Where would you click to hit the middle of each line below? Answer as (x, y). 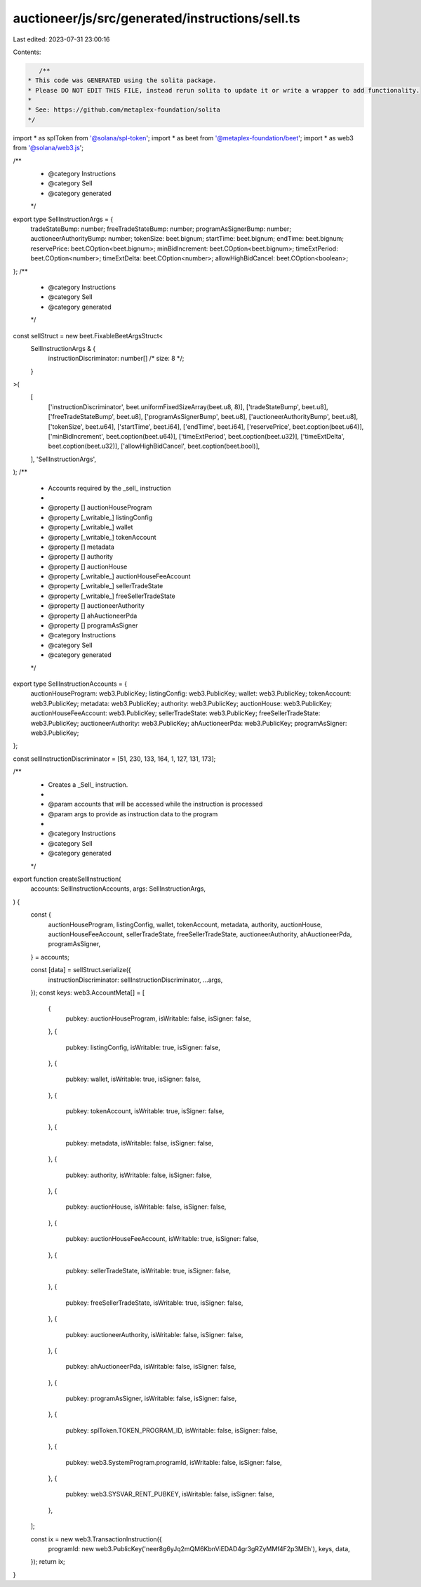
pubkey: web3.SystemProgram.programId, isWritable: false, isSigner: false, (174, 1462)
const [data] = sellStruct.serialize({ (81, 970)
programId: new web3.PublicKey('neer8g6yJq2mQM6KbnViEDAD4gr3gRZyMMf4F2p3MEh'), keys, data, (199, 1549)
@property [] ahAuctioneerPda (93, 616)
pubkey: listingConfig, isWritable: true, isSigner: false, (143, 1047)
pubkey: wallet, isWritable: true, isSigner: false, (133, 1079)
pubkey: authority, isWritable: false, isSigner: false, (139, 1175)
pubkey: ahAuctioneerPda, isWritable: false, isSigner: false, (151, 1367)
